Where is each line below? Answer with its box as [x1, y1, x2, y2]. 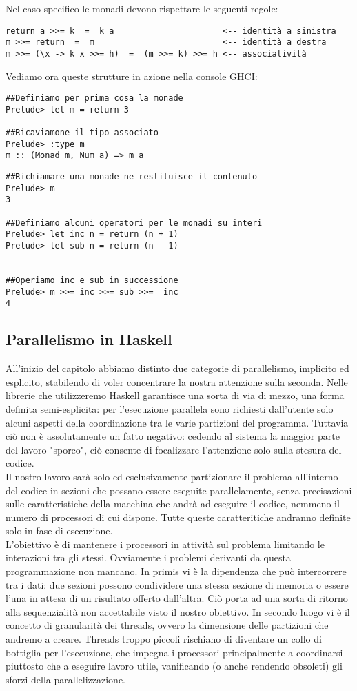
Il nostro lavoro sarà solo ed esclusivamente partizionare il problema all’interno [6, 469, 338, 483]
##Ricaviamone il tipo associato [6, 128, 159, 138]
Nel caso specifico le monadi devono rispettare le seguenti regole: [6, 1, 278, 15]
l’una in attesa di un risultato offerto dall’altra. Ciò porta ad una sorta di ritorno [6, 591, 348, 605]
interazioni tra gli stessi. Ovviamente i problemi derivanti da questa [6, 550, 291, 565]
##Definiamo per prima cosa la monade [6, 93, 183, 104]
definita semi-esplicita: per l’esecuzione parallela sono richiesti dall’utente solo [6, 401, 334, 416]
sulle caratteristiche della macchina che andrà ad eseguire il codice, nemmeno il [6, 496, 340, 511]
